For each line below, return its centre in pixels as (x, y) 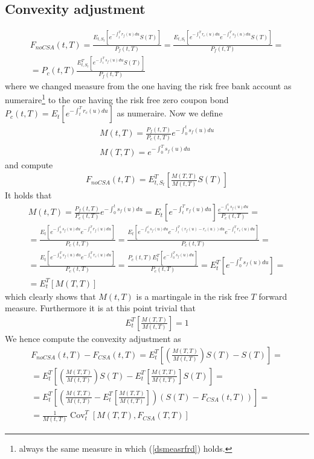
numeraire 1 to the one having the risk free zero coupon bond (117, 99)
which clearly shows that (50, 296)
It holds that (28, 195)
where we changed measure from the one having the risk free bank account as (148, 85)
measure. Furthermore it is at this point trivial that (101, 308)
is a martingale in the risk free (192, 296)
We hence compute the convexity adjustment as (93, 338)
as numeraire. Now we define (170, 113)
